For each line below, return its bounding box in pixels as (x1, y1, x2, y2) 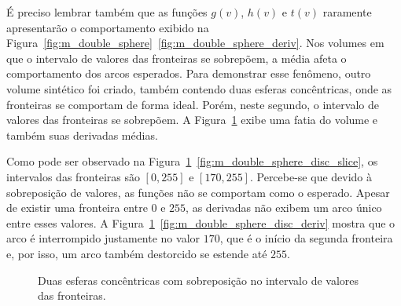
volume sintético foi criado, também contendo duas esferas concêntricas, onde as (6, 80, 392, 97)
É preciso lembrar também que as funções (6, 4, 208, 20)
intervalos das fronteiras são (6, 168, 140, 184)
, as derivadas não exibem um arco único (186, 199, 382, 216)
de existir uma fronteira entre (6, 199, 148, 216)
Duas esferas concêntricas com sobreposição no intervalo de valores (38, 271, 359, 288)
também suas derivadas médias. (6, 126, 158, 143)
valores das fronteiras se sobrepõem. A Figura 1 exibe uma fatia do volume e (6, 111, 378, 128)
